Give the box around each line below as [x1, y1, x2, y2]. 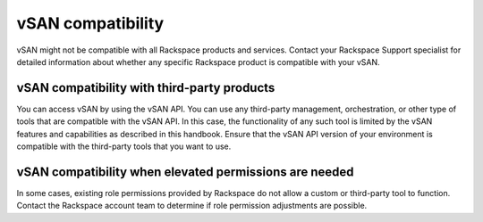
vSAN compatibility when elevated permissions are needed [16, 164, 354, 179]
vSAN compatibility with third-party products [16, 80, 275, 95]
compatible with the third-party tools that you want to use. [16, 141, 232, 152]
